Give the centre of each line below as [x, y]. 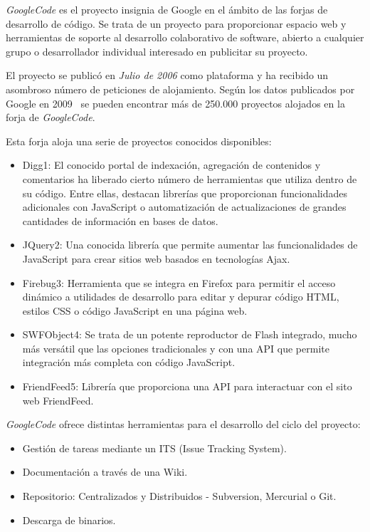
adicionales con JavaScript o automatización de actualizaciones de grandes [184, 207]
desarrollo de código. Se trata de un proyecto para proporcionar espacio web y [176, 23]
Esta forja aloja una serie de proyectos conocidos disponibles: [139, 141]
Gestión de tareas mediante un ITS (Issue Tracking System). [154, 448]
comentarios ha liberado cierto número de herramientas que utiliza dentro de [190, 178]
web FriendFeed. [58, 400]
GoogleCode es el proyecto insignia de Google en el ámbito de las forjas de [167, 9]
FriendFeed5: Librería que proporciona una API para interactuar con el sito [187, 386]
